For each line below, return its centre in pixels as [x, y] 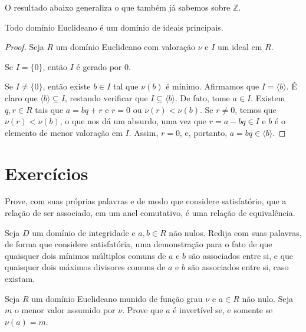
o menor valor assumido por [65, 310]
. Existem [268, 97]
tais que [49, 109]
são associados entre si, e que [241, 255]
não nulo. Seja [267, 298]
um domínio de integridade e [84, 232]
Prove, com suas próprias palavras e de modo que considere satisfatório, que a [146, 201]
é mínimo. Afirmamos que [213, 86]
